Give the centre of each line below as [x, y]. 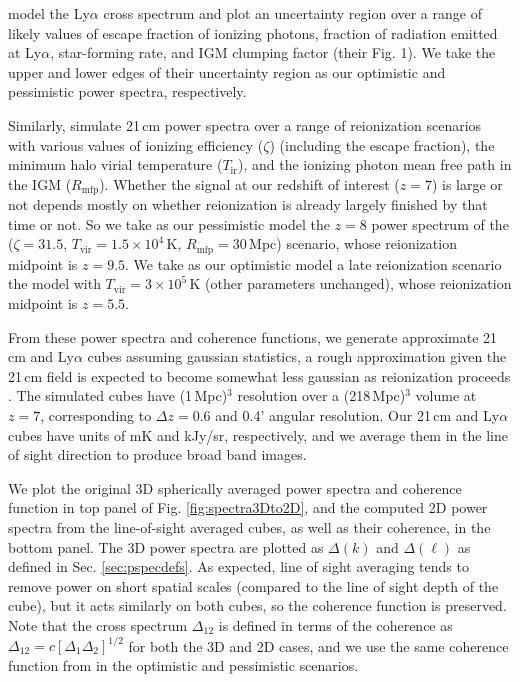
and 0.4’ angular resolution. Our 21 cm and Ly [357, 415]
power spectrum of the [440, 223]
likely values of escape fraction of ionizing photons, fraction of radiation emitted [253, 32]
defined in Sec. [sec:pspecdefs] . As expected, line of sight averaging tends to [238, 566]
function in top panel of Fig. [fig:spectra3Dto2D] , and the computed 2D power [248, 507]
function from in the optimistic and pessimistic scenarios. [183, 664]
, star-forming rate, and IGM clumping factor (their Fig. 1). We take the [273, 52]
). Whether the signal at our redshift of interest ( [249, 183]
